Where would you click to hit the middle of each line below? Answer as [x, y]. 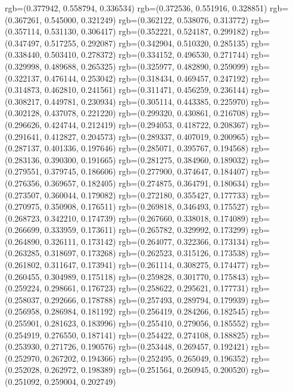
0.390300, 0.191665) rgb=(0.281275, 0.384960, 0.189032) [146, 159]
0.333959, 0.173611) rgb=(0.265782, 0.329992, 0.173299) [146, 230]
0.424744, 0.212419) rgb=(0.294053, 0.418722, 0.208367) [146, 124]
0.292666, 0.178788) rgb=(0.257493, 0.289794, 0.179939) [146, 299]
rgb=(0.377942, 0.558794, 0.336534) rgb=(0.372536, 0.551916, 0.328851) [136, 8]
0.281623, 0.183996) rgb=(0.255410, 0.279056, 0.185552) [146, 323]
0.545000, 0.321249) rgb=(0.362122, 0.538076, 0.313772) [146, 19]
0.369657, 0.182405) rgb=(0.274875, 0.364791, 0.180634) [146, 183]
